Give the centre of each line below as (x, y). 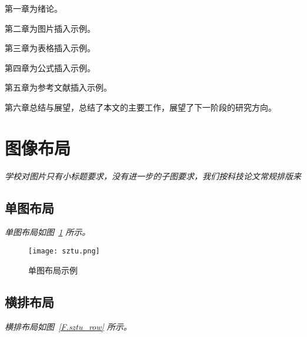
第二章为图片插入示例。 (50, 28)
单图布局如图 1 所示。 (48, 232)
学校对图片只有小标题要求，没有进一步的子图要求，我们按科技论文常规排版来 (153, 176)
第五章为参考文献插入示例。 (58, 87)
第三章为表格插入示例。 (50, 48)
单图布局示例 (53, 270)
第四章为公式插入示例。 (50, 67)
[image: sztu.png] (64, 251)
